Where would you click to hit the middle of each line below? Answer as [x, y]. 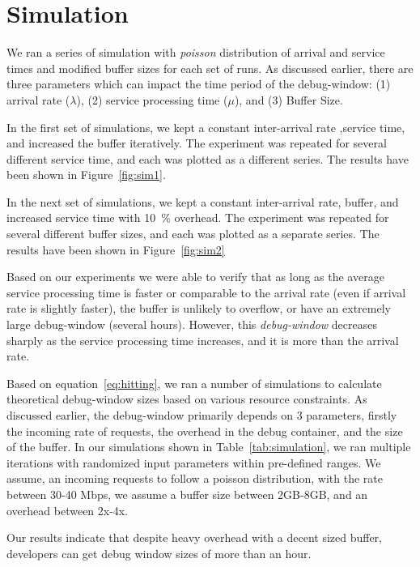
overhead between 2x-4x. [68, 510]
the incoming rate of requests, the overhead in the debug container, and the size [205, 431]
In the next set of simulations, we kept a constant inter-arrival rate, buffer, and [203, 201]
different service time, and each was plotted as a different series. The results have [208, 158]
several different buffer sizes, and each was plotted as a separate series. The [193, 234]
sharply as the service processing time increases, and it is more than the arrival [203, 340]
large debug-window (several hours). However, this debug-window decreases [192, 324]
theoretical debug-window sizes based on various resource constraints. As [187, 399]
